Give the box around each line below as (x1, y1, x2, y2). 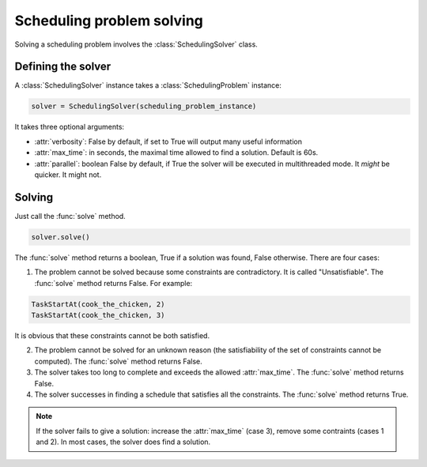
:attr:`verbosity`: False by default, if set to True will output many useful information (34, 137, 302, 146)
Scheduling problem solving (14, 12, 203, 29)
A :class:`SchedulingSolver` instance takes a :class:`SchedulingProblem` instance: (14, 81, 282, 90)
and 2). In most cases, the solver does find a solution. (36, 437, 211, 446)
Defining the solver (14, 60, 111, 73)
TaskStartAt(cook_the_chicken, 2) (31, 299, 165, 308)
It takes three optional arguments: (14, 122, 125, 132)
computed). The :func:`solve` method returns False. (34, 356, 203, 366)
